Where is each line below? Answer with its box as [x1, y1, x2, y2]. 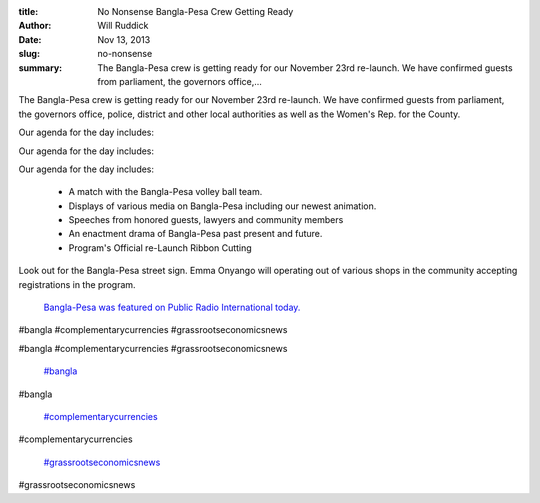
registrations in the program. [18, 278, 136, 290]
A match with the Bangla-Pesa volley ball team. [68, 186, 263, 198]
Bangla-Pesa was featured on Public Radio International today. [43, 301, 301, 314]
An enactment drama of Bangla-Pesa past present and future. [68, 228, 323, 240]
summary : [18, 61, 63, 74]
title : [18, 6, 39, 17]
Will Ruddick [97, 20, 149, 32]
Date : [18, 33, 42, 45]
